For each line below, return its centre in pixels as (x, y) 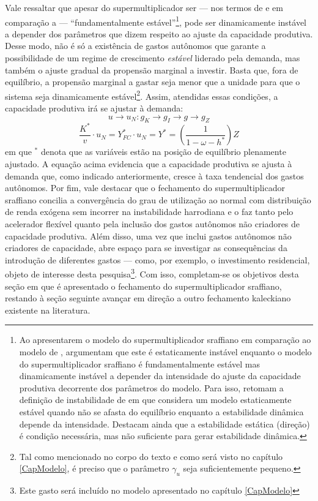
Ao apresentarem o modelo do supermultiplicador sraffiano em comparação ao (165, 340)
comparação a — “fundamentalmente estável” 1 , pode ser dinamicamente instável (156, 21)
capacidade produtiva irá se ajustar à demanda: (94, 108)
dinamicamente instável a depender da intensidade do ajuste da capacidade (160, 376)
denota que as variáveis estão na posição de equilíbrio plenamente (163, 152)
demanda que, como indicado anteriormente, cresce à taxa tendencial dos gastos (154, 175)
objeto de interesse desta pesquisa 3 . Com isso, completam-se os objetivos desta (152, 273)
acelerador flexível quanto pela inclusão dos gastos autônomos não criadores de (153, 223)
